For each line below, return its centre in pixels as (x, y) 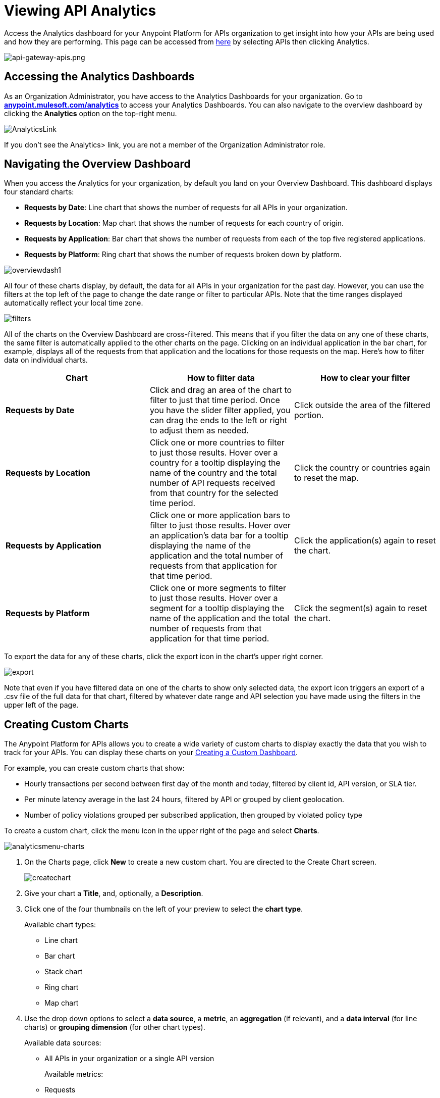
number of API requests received (212, 483)
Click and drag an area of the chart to (221, 390)
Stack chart (64, 972)
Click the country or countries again (362, 468)
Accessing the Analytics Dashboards (99, 77)
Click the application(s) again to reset (365, 541)
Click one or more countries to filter (217, 443)
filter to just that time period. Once (215, 400)
